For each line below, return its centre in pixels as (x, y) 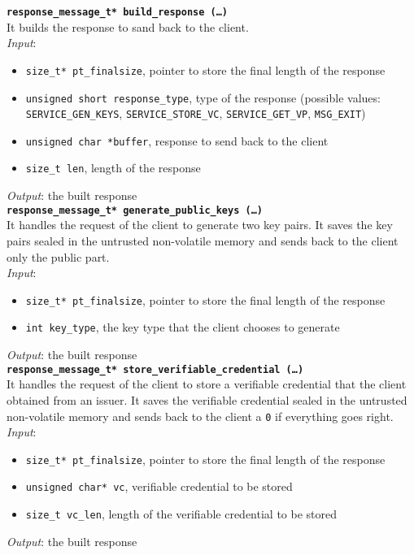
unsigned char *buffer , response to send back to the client (177, 140)
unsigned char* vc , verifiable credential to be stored (159, 486)
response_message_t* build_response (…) (118, 12)
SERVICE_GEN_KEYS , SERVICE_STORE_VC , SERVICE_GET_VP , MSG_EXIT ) (196, 113)
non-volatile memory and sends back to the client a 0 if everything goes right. (200, 416)
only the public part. (58, 256)
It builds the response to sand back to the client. (128, 26)
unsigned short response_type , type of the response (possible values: (203, 97)
